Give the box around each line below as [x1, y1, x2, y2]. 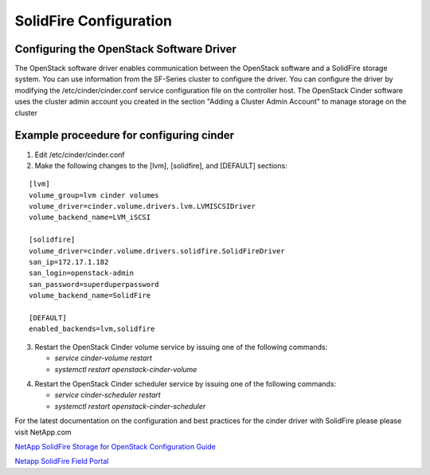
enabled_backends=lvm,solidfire [29, 324, 155, 334]
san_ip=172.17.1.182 [29, 257, 109, 267]
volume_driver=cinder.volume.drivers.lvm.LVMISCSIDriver [29, 202, 256, 211]
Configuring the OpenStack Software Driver [14, 42, 236, 56]
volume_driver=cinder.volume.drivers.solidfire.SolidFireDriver [29, 246, 286, 255]
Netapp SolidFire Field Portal [14, 457, 109, 466]
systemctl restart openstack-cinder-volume [54, 364, 197, 374]
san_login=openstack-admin [29, 269, 135, 278]
